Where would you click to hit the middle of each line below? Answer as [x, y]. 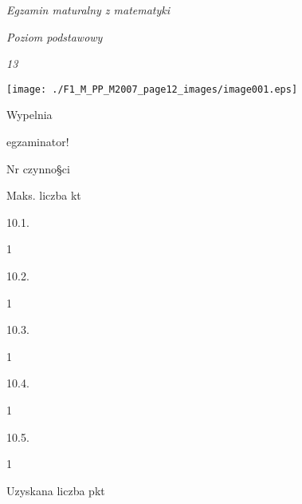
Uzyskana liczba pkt [56, 490]
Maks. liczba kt [44, 195]
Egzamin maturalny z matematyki [88, 10]
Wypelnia [29, 115]
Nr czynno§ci [38, 168]
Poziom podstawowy [55, 36]
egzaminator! [38, 142]
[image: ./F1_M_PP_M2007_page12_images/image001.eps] [152, 89]
